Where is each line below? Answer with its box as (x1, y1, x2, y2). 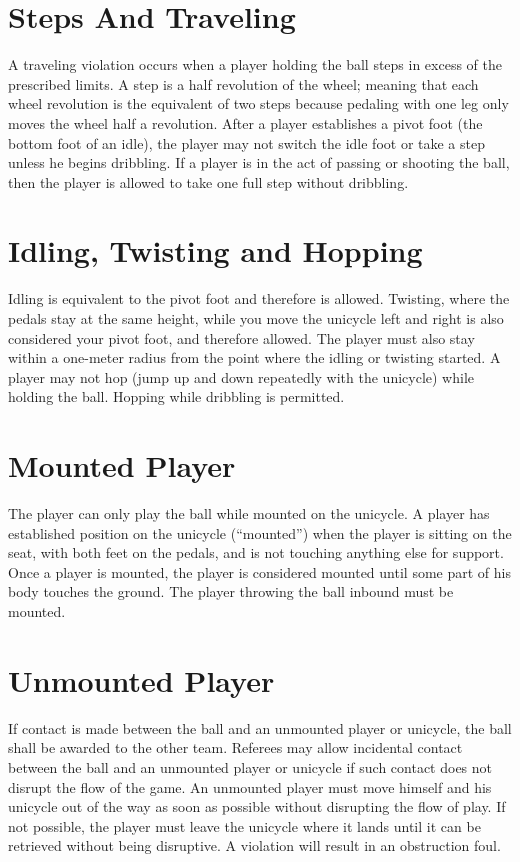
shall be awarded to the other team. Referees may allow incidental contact (8, 737, 463, 758)
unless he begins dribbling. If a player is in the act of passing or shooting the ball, (8, 152, 510, 173)
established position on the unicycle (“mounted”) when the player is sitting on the (8, 522, 512, 543)
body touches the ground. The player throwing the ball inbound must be (8, 581, 454, 602)
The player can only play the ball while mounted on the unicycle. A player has (8, 503, 490, 524)
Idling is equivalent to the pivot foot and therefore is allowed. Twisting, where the (8, 288, 510, 309)
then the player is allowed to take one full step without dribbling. (8, 171, 409, 192)
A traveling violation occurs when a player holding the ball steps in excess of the (8, 54, 502, 75)
